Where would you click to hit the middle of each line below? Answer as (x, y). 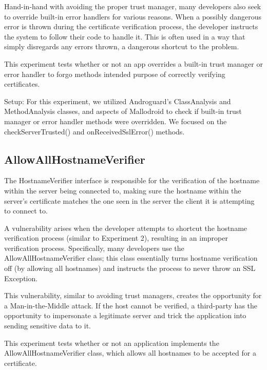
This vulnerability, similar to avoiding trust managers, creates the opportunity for (133, 295)
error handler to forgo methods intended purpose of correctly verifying (115, 74)
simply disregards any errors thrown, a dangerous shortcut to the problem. (122, 46)
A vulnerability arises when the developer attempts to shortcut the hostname (126, 228)
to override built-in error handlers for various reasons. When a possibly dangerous (133, 16)
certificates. (22, 84)
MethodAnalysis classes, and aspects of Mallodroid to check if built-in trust (123, 111)
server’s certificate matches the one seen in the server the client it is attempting (129, 200)
